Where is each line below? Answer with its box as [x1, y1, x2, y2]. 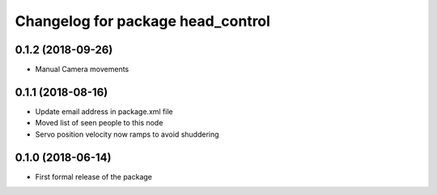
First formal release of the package [35, 172, 153, 181]
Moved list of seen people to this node [35, 118, 163, 128]
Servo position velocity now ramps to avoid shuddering [35, 129, 219, 139]
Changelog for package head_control [15, 12, 271, 30]
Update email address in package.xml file [35, 106, 173, 117]
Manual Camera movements [35, 65, 129, 74]
